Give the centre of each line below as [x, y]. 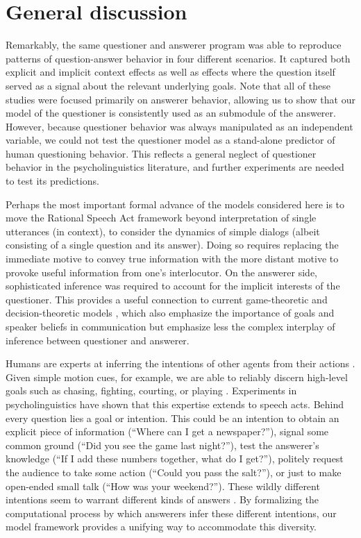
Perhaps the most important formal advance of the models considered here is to [175, 204]
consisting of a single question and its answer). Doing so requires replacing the [172, 245]
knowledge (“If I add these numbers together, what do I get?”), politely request [175, 459]
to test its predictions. [52, 181]
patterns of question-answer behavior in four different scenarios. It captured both [178, 58]
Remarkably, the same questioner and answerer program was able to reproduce [174, 45]
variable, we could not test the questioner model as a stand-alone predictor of [170, 140]
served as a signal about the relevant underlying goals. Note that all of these [168, 85]
